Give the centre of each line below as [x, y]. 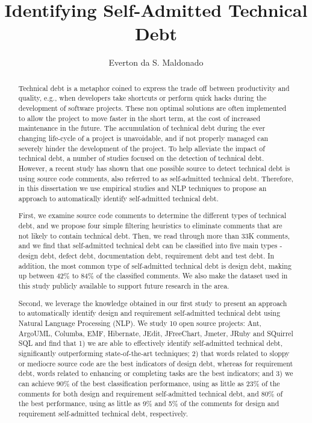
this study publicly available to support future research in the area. [124, 286]
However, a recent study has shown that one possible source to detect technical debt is [154, 168]
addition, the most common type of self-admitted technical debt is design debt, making [155, 265]
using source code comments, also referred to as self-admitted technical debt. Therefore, [156, 178]
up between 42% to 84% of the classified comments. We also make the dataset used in [153, 276]
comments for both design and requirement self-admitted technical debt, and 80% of [151, 393]
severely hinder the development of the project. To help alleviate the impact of [142, 148]
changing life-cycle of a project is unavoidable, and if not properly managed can [143, 138]
